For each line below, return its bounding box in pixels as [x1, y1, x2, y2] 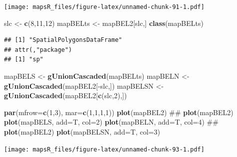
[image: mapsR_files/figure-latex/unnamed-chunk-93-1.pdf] [4, 146, 204, 153]
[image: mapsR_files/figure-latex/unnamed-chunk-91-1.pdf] [4, 3, 204, 10]
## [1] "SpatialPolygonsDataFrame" [4, 36, 122, 44]
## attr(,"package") [4, 46, 72, 53]
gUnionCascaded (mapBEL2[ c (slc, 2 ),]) [4, 90, 127, 101]
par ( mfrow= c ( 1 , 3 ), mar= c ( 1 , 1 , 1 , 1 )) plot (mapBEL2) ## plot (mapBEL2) [4, 107, 233, 117]
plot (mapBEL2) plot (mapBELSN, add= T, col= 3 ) [4, 127, 160, 137]
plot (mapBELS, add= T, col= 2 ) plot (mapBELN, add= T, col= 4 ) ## [4, 117, 218, 127]
